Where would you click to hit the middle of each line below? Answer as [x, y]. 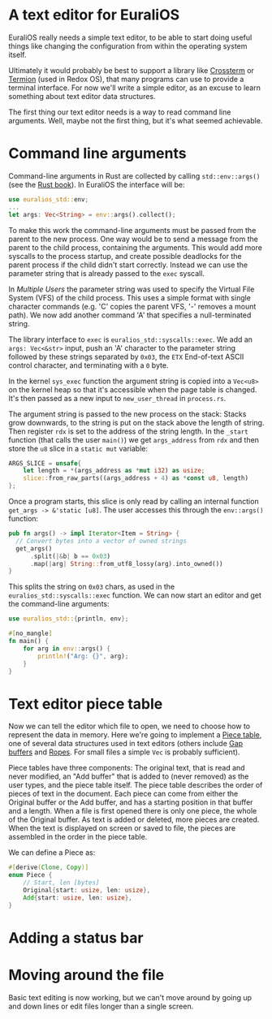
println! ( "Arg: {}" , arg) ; [83, 656]
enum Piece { [30, 875]
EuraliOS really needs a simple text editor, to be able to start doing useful [130, 37]
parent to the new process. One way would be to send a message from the [133, 239]
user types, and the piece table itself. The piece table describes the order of [136, 785]
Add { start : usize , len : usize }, [78, 898]
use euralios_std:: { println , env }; [69, 619]
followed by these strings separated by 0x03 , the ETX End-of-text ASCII [126, 356]
